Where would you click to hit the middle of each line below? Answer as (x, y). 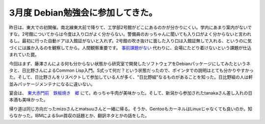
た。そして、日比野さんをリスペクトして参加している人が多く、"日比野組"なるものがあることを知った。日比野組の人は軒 (131, 77)
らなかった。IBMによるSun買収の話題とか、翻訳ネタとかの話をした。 (79, 116)
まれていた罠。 (24, 55)
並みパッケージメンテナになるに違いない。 (52, 84)
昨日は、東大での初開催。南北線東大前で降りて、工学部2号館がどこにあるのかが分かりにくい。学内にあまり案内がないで (131, 27)
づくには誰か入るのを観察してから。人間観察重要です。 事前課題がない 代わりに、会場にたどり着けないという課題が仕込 (130, 48)
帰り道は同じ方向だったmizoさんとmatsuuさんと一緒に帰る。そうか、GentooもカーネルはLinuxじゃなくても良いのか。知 (131, 109)
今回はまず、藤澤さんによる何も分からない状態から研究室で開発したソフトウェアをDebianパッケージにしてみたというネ (130, 63)
